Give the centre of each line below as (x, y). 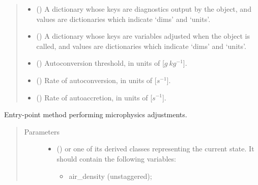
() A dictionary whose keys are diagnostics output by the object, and (144, 9)
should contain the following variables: (116, 158)
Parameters (42, 131)
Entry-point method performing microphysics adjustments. (96, 114)
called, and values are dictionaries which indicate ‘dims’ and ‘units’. (141, 46)
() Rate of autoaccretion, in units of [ (94, 97)
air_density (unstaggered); (110, 176)
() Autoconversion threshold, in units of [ (100, 63)
